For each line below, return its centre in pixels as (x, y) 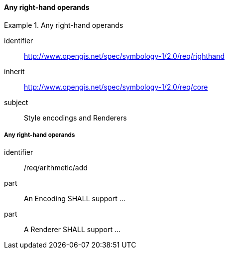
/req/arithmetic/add (56, 168)
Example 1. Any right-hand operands (64, 25)
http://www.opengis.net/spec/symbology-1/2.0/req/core (116, 87)
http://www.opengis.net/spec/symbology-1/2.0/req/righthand (124, 56)
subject (16, 102)
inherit (14, 71)
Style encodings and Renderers (75, 118)
